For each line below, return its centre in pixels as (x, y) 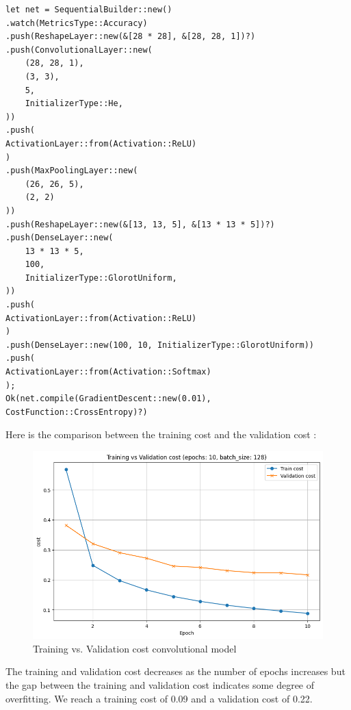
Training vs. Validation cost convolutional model (135, 648)
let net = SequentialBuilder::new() (89, 10)
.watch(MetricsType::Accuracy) (77, 23)
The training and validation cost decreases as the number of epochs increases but (175, 671)
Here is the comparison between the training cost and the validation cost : (161, 434)
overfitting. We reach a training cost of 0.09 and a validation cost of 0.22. (159, 698)
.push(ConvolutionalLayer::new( (79, 50)
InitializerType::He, (74, 104)
